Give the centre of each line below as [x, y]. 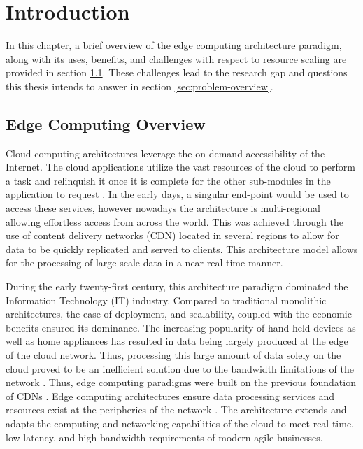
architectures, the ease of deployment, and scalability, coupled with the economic [179, 314]
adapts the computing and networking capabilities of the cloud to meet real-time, [180, 423]
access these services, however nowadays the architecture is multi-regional [163, 208]
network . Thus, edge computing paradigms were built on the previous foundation [181, 382]
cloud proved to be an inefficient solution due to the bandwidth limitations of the [180, 368]
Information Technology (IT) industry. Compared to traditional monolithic [166, 300]
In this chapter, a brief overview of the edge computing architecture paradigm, [174, 45]
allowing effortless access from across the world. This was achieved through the [175, 221]
